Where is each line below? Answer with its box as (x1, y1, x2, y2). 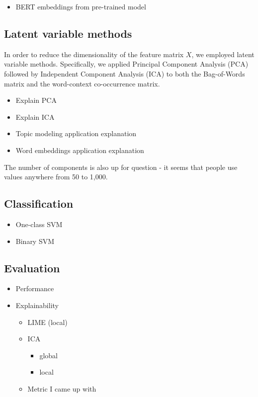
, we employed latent (191, 49, 255, 59)
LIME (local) (27, 317, 68, 327)
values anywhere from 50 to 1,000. (4, 171, 108, 182)
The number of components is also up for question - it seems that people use (4, 161, 238, 172)
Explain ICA (15, 111, 55, 122)
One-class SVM (15, 219, 63, 229)
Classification (4, 196, 74, 211)
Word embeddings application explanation (15, 145, 144, 155)
